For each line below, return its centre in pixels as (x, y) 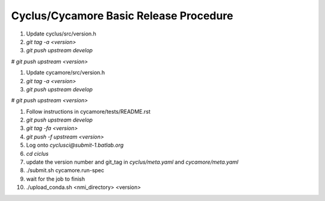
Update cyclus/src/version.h (61, 34)
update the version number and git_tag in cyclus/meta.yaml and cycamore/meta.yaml (132, 162)
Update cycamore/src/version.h (66, 73)
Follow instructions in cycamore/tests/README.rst (88, 111)
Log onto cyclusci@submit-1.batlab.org (75, 145)
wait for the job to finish (56, 179)
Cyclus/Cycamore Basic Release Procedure (122, 16)
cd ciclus (37, 153)
